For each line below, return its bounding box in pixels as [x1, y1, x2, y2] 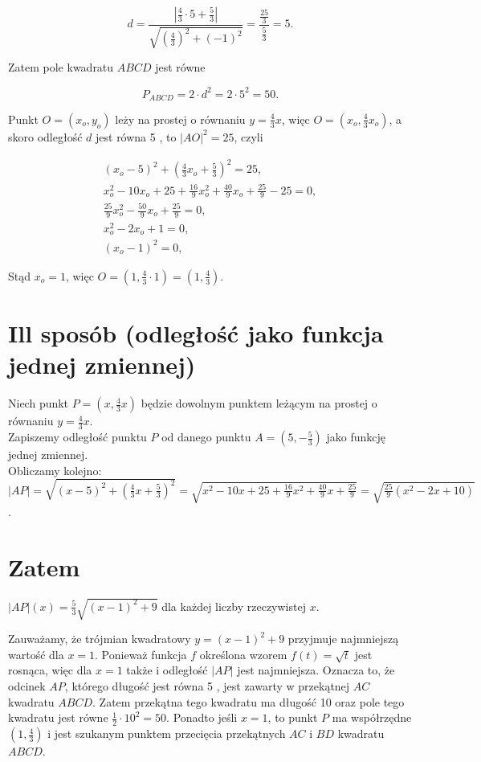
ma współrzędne [332, 709, 412, 726]
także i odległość [126, 662, 208, 678]
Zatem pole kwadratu [8, 59, 114, 76]
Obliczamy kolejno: [8, 461, 102, 478]
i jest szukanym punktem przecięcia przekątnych [47, 725, 286, 742]
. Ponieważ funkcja [95, 645, 187, 662]
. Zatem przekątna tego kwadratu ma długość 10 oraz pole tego [92, 693, 405, 710]
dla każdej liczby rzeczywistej [161, 597, 306, 614]
